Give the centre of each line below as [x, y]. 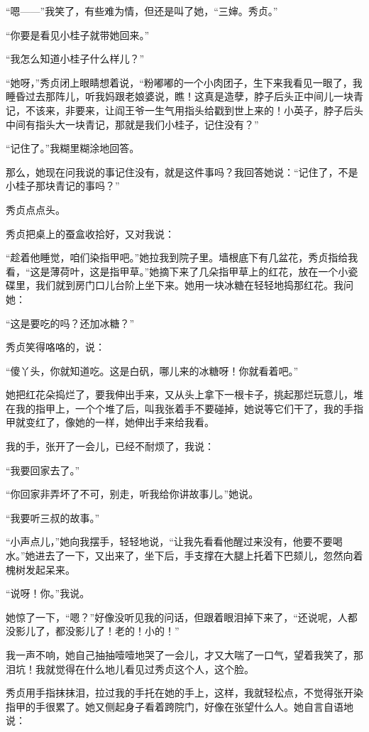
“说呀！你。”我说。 [48, 593]
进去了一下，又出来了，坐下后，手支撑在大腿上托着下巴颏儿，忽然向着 [199, 556]
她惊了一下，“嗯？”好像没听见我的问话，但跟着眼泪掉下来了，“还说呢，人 [177, 617]
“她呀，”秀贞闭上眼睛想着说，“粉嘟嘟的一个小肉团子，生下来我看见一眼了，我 [184, 82]
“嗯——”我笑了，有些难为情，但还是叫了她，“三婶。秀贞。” [142, 11]
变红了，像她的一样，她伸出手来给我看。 [120, 422]
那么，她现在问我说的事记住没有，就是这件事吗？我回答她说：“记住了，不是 [182, 171]
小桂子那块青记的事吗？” [63, 186]
